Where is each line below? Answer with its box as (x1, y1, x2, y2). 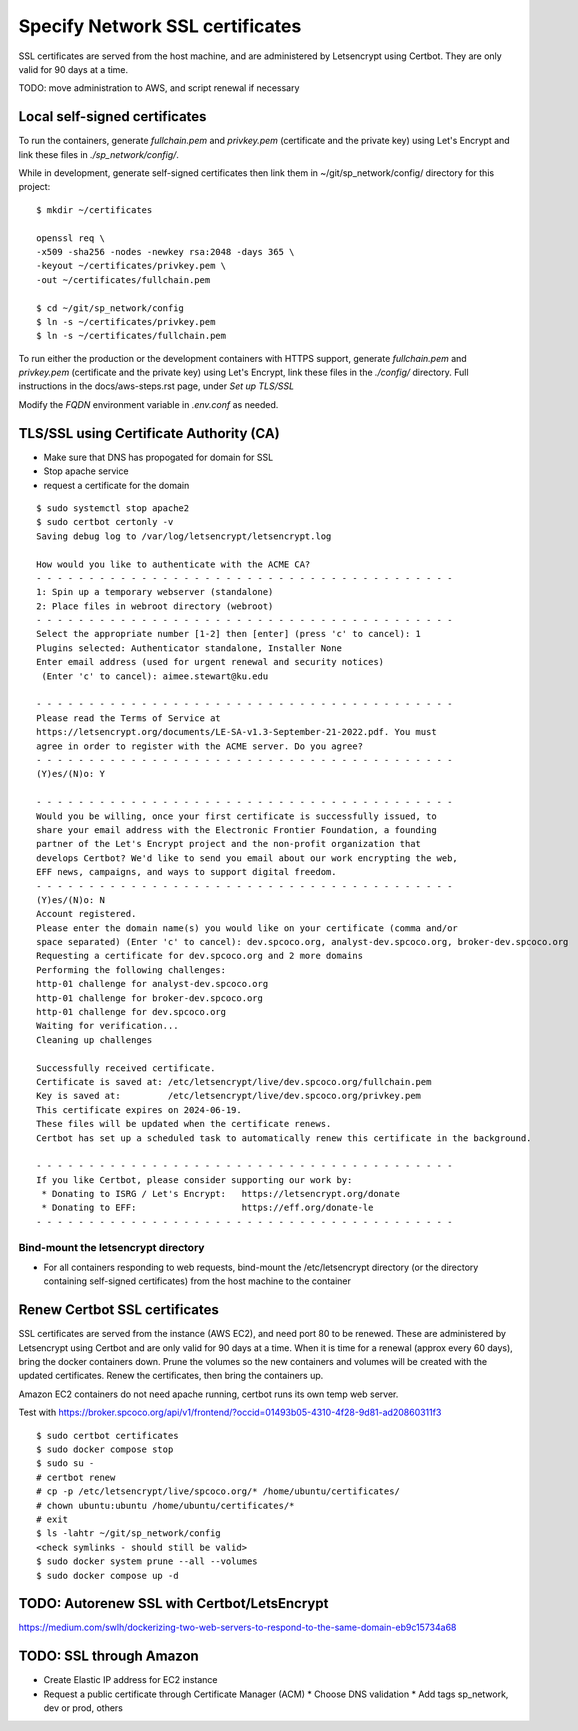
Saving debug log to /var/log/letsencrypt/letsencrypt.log (36, 530, 332, 542)
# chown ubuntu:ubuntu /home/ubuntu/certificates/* (36, 1500, 295, 1511)
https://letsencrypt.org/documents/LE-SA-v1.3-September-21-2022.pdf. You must (36, 726, 437, 738)
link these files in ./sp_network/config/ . (18, 148, 180, 160)
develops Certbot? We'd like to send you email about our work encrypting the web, (36, 852, 459, 864)
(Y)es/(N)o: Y (36, 768, 105, 780)
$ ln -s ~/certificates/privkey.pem (36, 316, 216, 327)
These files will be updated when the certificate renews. (36, 1118, 332, 1130)
